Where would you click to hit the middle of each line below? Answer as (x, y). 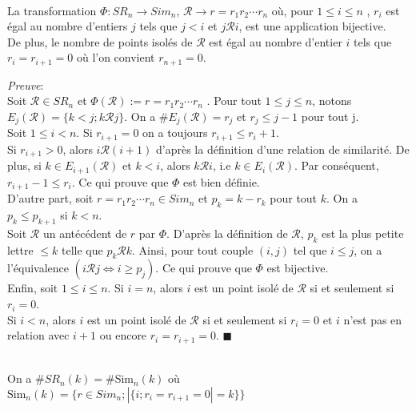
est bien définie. (222, 181)
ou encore (123, 335)
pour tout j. (330, 117)
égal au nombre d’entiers (68, 26)
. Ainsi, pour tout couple (193, 249)
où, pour (292, 10)
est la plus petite (362, 233)
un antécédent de (85, 233)
